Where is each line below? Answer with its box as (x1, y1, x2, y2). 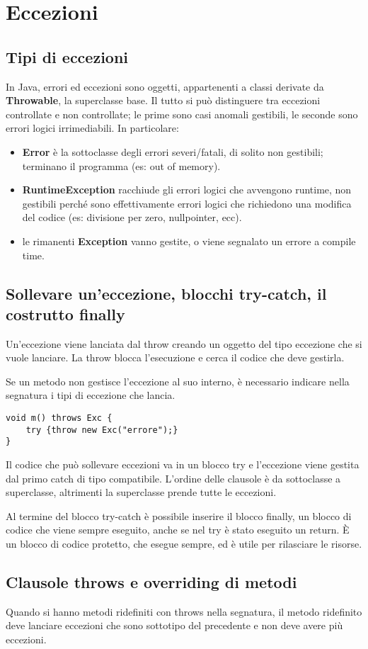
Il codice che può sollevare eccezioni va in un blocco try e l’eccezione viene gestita (6, 457, 360, 472)
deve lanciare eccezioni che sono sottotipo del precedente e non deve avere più (6, 618, 343, 633)
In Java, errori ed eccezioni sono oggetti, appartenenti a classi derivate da (6, 79, 324, 94)
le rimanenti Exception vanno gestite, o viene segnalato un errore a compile (22, 233, 356, 248)
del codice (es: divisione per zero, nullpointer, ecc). (22, 210, 242, 225)
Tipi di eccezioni (6, 45, 129, 67)
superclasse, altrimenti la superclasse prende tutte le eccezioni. (6, 485, 277, 500)
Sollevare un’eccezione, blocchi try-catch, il (6, 282, 327, 304)
